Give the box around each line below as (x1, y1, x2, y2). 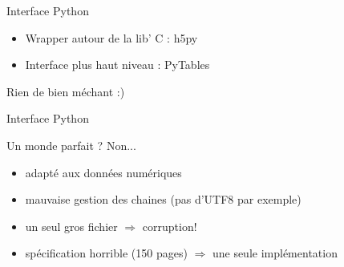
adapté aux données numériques (25, 164, 182, 180)
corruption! (142, 217, 197, 234)
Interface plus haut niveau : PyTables (25, 56, 210, 73)
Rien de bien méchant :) (6, 83, 125, 99)
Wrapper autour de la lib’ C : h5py (25, 29, 198, 46)
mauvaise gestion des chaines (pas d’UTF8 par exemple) (25, 191, 302, 208)
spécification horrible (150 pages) (25, 245, 188, 261)
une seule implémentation (212, 245, 338, 261)
